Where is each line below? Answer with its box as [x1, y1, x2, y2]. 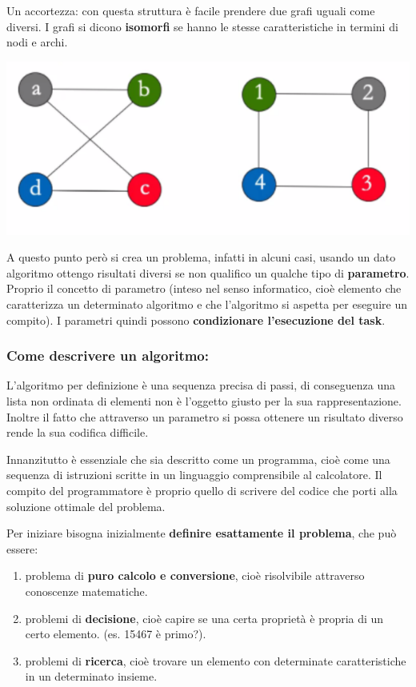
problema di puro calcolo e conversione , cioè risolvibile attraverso [25, 567, 365, 584]
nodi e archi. [6, 34, 68, 50]
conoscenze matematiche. [25, 582, 148, 599]
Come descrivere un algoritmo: [6, 345, 209, 365]
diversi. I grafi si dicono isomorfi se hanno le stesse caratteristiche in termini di [6, 18, 398, 34]
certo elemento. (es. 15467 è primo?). [25, 625, 206, 642]
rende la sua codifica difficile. [6, 424, 149, 441]
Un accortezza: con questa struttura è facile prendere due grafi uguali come [6, 2, 375, 18]
